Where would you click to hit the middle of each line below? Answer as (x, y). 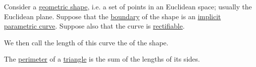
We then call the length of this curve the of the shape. (86, 42)
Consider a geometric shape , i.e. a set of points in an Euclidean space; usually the (128, 6)
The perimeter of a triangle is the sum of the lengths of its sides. (102, 59)
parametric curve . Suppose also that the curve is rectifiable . (94, 26)
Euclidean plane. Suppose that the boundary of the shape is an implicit (113, 16)
